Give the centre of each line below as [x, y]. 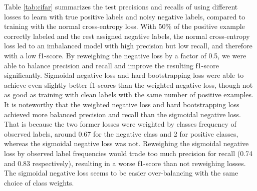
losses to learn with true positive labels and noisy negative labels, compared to [125, 16]
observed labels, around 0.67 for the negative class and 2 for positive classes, [121, 133]
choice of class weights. [39, 182]
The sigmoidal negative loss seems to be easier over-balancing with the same [121, 173]
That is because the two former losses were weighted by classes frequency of [120, 124]
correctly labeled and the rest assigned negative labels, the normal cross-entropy [127, 36]
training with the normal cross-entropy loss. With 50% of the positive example [124, 26]
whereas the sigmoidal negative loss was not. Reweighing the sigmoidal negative [126, 143]
